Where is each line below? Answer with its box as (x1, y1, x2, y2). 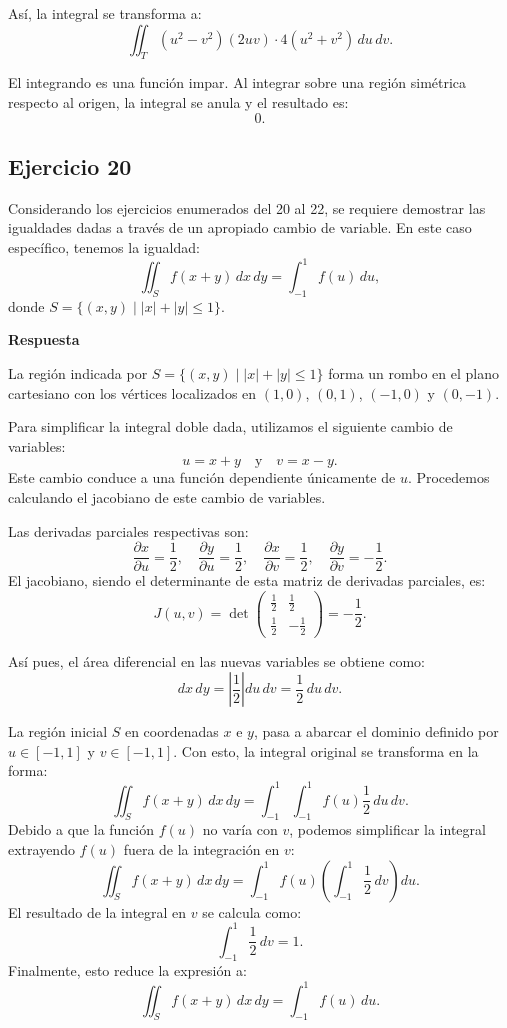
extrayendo (8, 838, 75, 859)
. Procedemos (407, 467, 490, 488)
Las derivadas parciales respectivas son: (8, 520, 249, 541)
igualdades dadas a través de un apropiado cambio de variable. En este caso (8, 217, 472, 238)
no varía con (202, 819, 278, 840)
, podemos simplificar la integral (289, 819, 486, 840)
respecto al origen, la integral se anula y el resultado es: (8, 91, 349, 112)
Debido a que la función (8, 819, 155, 840)
